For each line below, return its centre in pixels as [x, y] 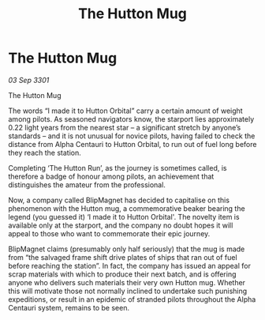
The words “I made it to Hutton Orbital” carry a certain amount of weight [125, 111]
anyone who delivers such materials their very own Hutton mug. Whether [127, 282]
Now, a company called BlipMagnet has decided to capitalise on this [119, 200]
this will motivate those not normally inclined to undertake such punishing [128, 291]
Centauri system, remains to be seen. [69, 307]
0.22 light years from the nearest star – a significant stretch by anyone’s [125, 127]
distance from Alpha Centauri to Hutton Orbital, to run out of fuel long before [132, 144]
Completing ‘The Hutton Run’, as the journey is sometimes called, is [118, 168]
